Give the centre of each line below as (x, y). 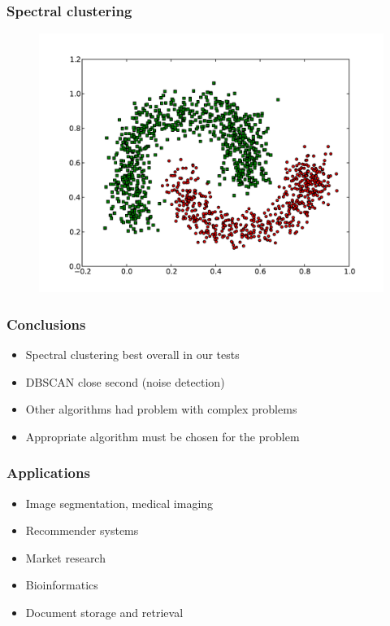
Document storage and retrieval (104, 612)
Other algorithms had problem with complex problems (161, 409)
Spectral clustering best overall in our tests (132, 355)
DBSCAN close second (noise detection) (125, 381)
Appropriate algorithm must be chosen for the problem (162, 436)
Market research (65, 557)
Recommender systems (82, 530)
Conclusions (46, 324)
